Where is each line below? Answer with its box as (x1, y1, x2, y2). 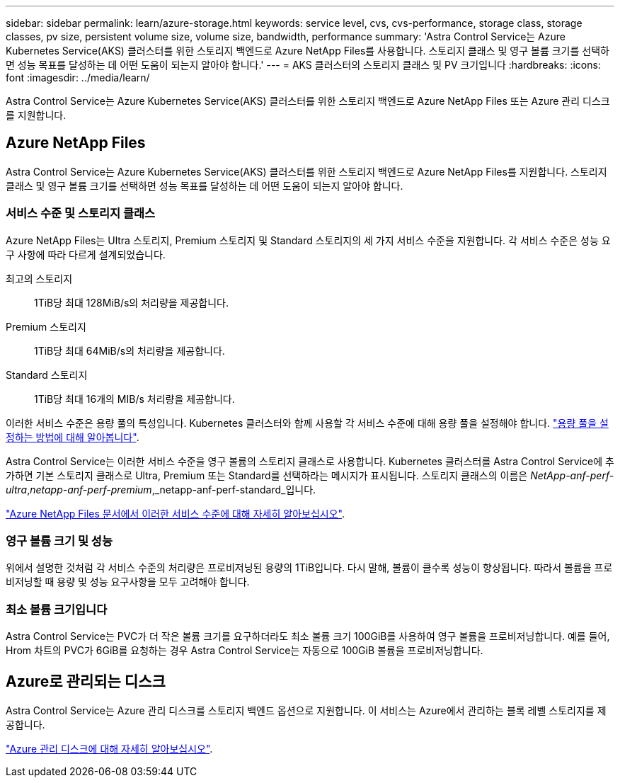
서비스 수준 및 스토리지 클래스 (6, 206, 156, 221)
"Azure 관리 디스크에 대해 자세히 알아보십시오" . (6, 742, 213, 755)
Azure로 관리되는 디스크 (6, 672, 166, 690)
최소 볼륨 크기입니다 (6, 602, 108, 617)
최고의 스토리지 (6, 272, 73, 285)
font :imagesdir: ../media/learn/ (6, 72, 150, 84)
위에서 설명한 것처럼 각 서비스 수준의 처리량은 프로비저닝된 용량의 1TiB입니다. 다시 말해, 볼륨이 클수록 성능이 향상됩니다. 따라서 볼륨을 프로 (6, 561, 613, 574)
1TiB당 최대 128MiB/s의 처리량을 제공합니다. (34, 296, 229, 309)
